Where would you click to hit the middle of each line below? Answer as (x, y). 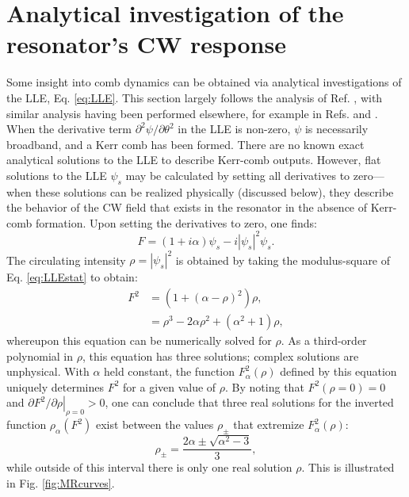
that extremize (269, 424)
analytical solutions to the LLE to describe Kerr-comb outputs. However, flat (194, 160)
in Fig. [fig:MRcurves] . (61, 482)
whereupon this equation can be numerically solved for (139, 340)
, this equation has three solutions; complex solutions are (220, 356)
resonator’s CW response (146, 44)
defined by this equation (338, 371)
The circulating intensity (66, 260)
